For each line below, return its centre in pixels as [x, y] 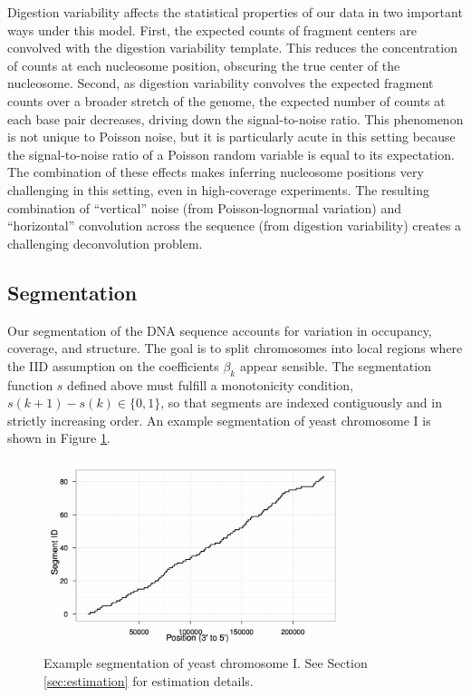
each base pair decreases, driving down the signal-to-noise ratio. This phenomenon [235, 118]
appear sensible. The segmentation [335, 365]
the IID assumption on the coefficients [113, 365]
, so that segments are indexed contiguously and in [301, 402]
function [30, 384]
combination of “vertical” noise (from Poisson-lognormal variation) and [204, 207]
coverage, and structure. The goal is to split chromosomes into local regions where [235, 348]
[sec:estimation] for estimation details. [149, 680]
